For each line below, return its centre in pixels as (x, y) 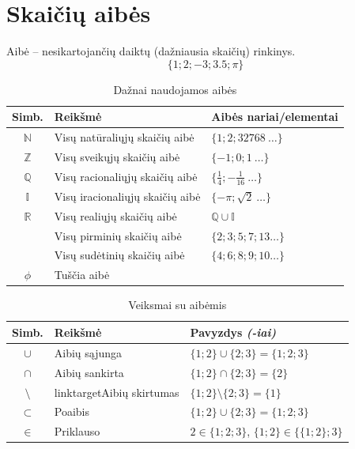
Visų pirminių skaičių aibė (118, 235)
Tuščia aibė (82, 275)
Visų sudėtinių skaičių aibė (119, 255)
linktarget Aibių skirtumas (117, 392)
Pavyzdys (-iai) (233, 332)
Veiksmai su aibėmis (177, 305)
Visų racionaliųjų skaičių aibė (126, 176)
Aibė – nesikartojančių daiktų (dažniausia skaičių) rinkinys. (151, 51)
